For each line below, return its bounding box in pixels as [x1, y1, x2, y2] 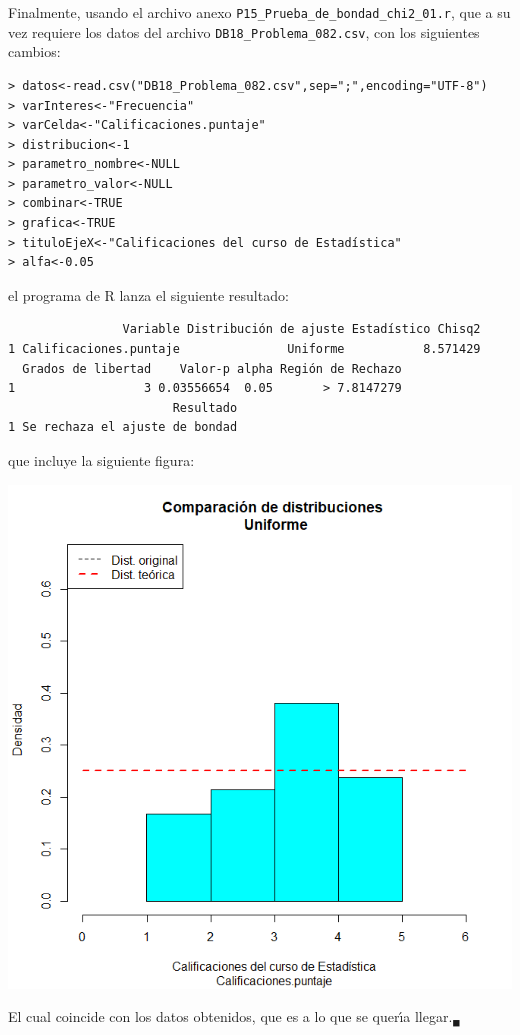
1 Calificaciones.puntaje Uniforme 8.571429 [8, 342, 481, 357]
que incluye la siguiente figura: [8, 450, 195, 470]
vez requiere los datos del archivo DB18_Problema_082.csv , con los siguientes [8, 21, 480, 42]
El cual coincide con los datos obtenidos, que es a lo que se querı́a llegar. [8, 1006, 453, 1027]
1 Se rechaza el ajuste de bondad [8, 420, 238, 435]
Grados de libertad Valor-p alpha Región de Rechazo [22, 361, 402, 376]
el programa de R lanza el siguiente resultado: [8, 284, 289, 305]
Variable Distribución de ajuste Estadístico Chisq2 [122, 322, 481, 337]
